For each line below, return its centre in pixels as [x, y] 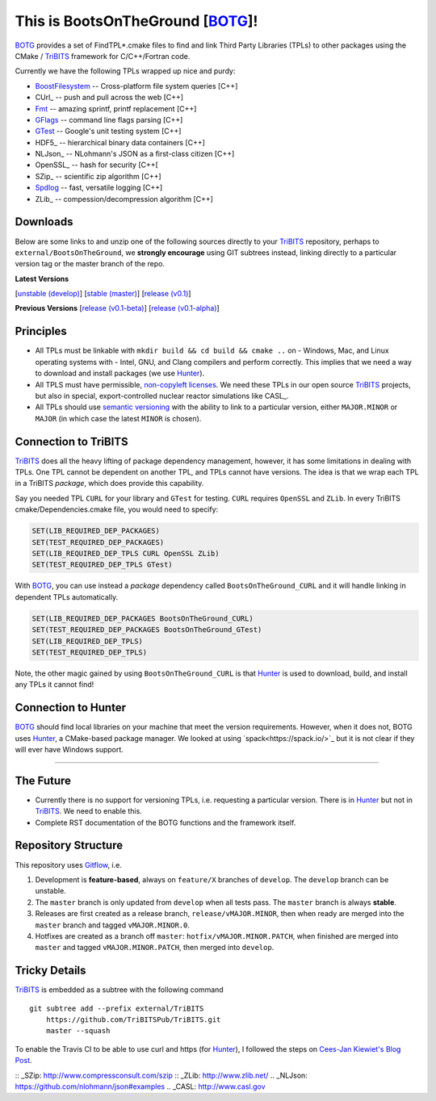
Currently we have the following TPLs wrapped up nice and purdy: [125, 71]
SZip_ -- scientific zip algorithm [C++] [98, 176]
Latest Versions [42, 278]
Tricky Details [50, 971]
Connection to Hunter [71, 707]
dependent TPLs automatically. [67, 597]
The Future [43, 780]
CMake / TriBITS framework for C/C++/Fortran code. [103, 56]
